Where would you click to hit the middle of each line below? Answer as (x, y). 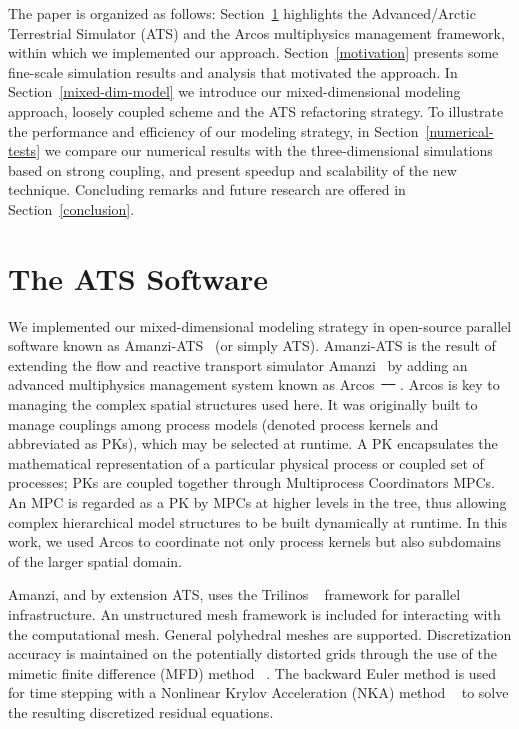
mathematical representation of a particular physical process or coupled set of (246, 462)
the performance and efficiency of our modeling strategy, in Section (213, 130)
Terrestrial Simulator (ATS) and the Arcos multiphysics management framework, (256, 32)
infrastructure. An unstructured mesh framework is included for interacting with (254, 613)
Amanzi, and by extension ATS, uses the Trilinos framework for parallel (234, 594)
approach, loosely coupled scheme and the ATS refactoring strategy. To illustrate (256, 110)
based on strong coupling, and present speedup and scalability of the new (232, 169)
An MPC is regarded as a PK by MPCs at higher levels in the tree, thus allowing (257, 502)
